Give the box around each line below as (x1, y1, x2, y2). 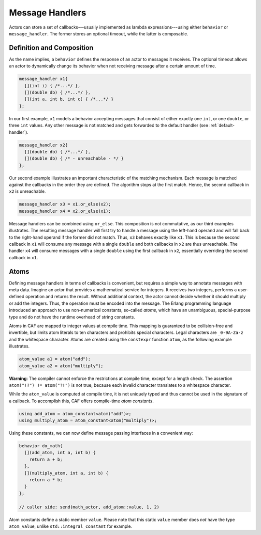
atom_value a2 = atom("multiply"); (19, 363, 103, 368)
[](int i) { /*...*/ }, (24, 83, 81, 88)
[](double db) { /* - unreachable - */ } (24, 156, 124, 161)
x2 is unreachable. (9, 189, 46, 194)
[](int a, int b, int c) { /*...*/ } (24, 96, 114, 102)
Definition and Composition (9, 44, 94, 52)
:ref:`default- (209, 123, 235, 128)
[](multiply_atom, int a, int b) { (24, 470, 109, 476)
